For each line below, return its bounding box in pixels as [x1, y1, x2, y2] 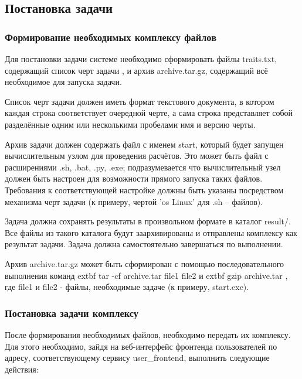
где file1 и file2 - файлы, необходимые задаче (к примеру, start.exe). [5, 281, 249, 293]
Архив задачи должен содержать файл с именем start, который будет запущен [5, 138, 284, 150]
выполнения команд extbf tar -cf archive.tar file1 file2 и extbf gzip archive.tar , [5, 269, 288, 281]
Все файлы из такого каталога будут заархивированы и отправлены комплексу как [5, 226, 297, 238]
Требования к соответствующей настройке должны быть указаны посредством [5, 183, 284, 196]
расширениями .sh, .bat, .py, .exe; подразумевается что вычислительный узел [5, 161, 281, 173]
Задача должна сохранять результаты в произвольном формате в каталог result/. [5, 215, 291, 227]
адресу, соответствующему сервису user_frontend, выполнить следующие [5, 351, 270, 364]
